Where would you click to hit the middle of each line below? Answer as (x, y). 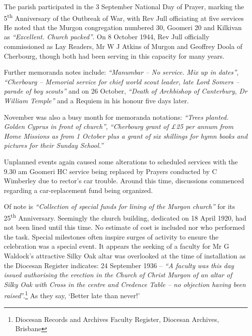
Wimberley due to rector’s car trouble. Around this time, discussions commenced (124, 181)
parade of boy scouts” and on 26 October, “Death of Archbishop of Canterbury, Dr (126, 91)
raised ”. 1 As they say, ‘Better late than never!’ (72, 295)
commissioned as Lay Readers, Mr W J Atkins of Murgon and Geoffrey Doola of (123, 46)
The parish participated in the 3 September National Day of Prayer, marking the (124, 6)
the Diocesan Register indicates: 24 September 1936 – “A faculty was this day (119, 265)
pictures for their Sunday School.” (54, 145)
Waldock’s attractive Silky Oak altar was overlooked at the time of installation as (125, 255)
